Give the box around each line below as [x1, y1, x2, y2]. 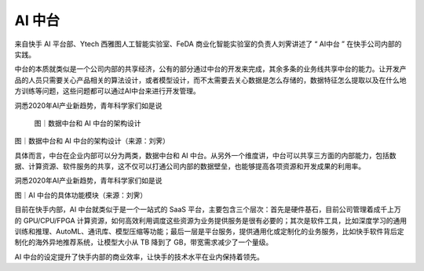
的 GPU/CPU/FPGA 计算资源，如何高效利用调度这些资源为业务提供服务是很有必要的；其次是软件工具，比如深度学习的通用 [14, 215, 408, 225]
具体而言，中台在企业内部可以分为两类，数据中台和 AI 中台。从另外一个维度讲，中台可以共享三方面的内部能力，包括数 [14, 150, 397, 160]
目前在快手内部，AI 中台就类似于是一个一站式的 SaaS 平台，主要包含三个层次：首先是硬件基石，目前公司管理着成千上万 [14, 204, 401, 215]
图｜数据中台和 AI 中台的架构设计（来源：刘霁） [14, 136, 170, 146]
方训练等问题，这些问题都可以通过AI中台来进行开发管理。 [14, 86, 200, 96]
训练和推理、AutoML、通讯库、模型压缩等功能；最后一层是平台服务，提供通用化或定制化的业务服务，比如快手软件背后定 [14, 227, 404, 237]
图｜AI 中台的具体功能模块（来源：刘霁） [14, 190, 148, 200]
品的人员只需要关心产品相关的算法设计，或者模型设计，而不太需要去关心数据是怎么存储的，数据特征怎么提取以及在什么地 [14, 75, 407, 85]
